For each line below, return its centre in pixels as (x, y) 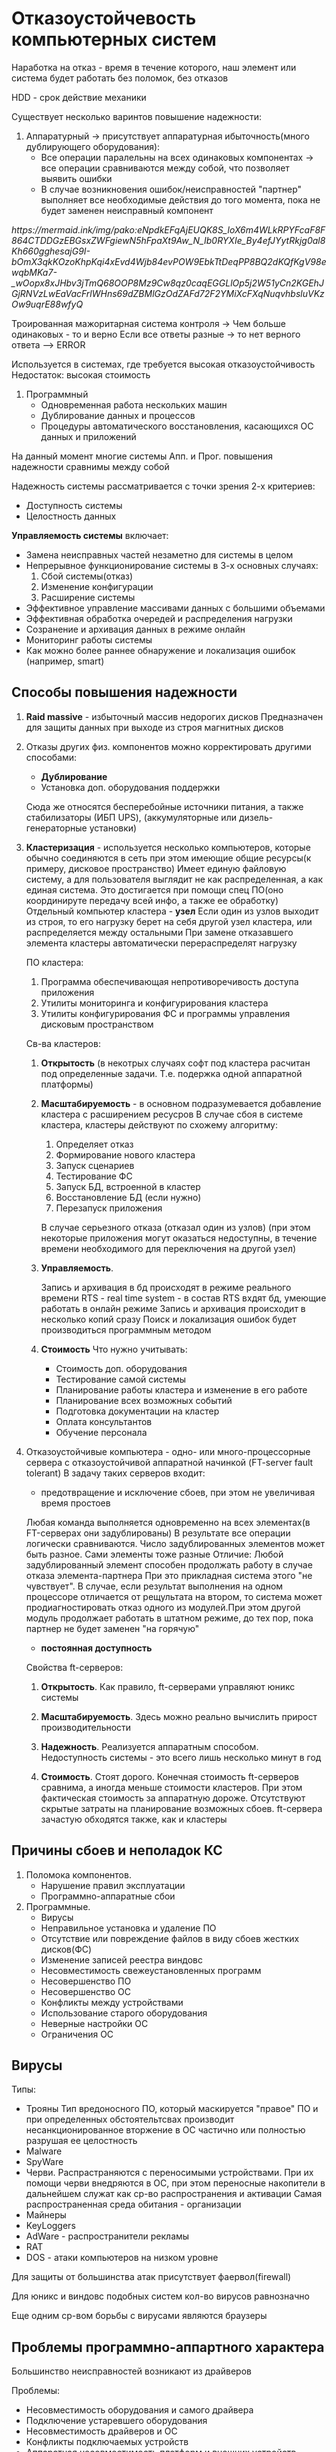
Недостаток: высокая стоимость (81, 374)
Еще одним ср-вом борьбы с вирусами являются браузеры (139, 2316)
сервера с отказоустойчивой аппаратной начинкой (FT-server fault (169, 1462)
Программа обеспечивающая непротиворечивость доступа (169, 981)
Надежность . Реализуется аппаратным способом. (149, 1746)
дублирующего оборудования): (93, 146)
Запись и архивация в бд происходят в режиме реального (166, 1287)
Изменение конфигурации (97, 586)
